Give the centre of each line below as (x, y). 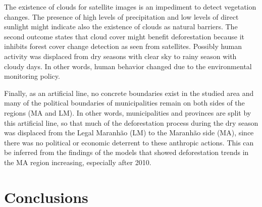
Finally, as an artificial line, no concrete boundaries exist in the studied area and (129, 93)
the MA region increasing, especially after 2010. (78, 162)
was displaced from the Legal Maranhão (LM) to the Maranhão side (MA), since (129, 133)
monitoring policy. (32, 76)
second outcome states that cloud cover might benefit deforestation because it (124, 36)
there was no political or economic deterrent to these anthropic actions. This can (129, 142)
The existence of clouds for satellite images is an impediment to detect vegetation (130, 7)
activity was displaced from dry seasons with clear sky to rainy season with (120, 56)
